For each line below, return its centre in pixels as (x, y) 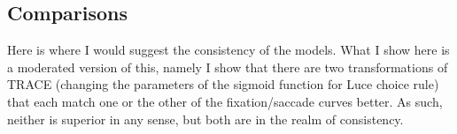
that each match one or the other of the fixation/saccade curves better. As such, (225, 101)
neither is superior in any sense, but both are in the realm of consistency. (205, 119)
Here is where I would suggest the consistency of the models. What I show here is (228, 50)
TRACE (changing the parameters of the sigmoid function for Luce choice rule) (223, 84)
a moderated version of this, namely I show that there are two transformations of (228, 67)
